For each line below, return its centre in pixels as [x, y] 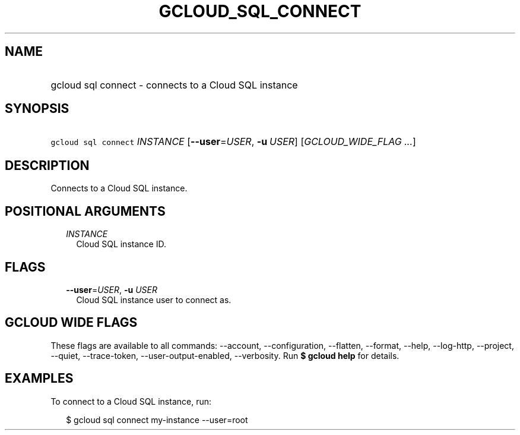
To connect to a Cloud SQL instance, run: [131, 401]
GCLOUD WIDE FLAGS [71, 323]
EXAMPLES [39, 379]
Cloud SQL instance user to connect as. [154, 300]
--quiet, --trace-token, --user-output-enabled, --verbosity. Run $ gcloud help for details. [225, 355]
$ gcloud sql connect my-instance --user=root [157, 420]
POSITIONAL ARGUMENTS [85, 211]
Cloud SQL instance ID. [121, 244]
